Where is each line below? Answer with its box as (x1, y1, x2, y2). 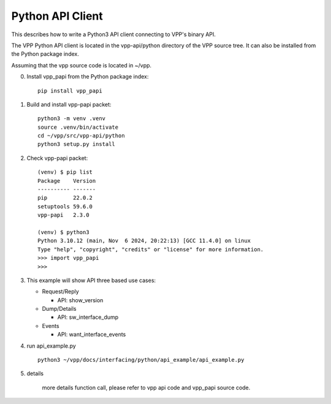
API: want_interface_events (57, 331, 126, 338)
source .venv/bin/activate (37, 123, 119, 131)
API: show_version (57, 296, 104, 303)
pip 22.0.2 (37, 194, 93, 202)
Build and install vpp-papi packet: (26, 101, 112, 108)
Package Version (37, 177, 96, 184)
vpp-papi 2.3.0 (37, 212, 89, 219)
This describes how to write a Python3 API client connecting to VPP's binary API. (11, 31, 216, 38)
